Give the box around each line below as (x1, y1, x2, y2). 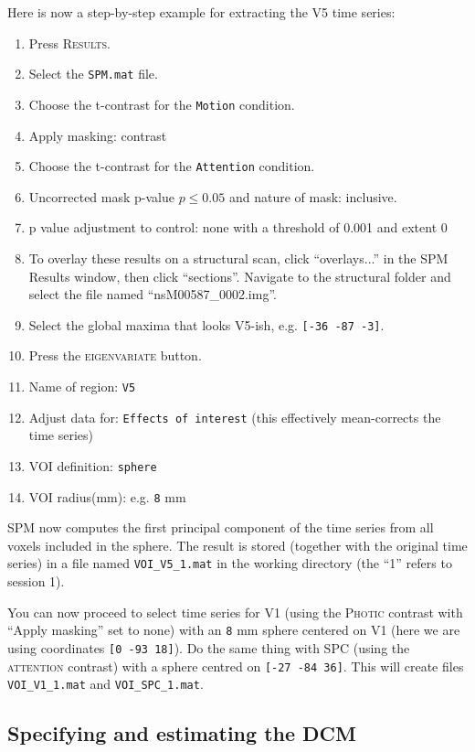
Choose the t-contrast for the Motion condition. (28, 94, 295, 113)
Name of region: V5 (28, 376, 136, 395)
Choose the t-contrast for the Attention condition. (28, 156, 315, 176)
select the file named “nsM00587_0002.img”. (28, 285, 277, 304)
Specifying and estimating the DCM (7, 719, 356, 747)
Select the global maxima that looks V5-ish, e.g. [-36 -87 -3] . (28, 315, 385, 334)
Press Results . (28, 33, 111, 52)
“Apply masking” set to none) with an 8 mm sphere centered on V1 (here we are (7, 620, 460, 639)
